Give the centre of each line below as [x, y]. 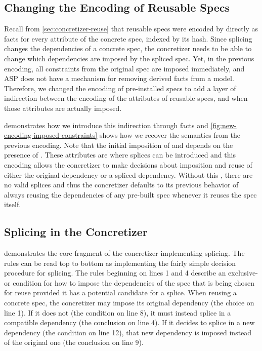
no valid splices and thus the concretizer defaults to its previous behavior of [121, 185]
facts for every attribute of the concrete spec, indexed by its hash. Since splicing [128, 38]
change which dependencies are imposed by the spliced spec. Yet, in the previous [129, 58]
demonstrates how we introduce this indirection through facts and [106, 125]
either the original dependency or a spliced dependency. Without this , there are [128, 174]
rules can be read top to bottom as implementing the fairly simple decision [120, 263]
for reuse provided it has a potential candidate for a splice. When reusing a [120, 292]
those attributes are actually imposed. [63, 108]
